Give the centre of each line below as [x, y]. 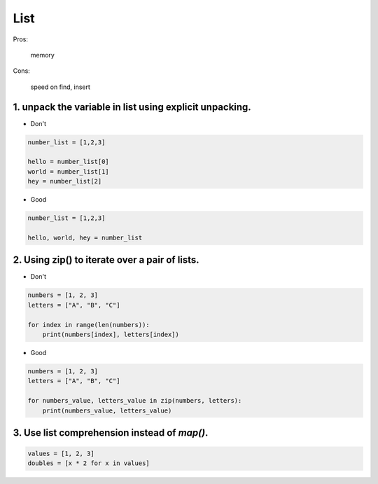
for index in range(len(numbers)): [89, 325]
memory [43, 55]
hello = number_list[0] [69, 162]
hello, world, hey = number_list [85, 237]
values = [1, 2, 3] [61, 454]
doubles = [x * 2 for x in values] [89, 463]
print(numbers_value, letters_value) [107, 410]
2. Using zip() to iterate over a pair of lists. [106, 260]
